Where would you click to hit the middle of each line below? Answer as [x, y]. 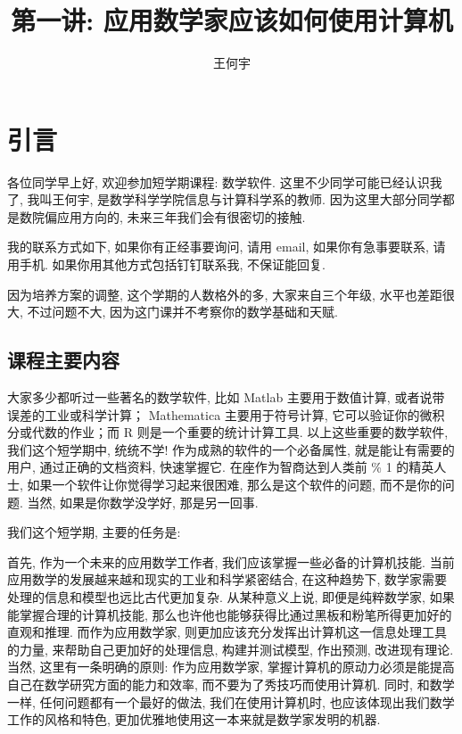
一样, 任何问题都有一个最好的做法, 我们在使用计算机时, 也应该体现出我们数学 [231, 701]
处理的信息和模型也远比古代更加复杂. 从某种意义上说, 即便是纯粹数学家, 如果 [231, 596]
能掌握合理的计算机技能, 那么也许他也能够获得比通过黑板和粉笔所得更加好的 [230, 614]
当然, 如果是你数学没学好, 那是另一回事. [143, 502]
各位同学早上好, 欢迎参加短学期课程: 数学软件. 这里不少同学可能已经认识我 [225, 181]
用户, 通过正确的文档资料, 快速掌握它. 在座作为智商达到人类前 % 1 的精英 [221, 467]
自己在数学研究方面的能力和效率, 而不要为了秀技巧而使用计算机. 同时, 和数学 [231, 684]
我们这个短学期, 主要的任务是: [94, 532]
